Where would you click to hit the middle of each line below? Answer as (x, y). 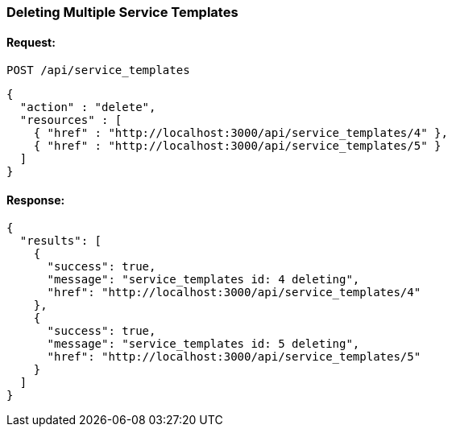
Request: (31, 42)
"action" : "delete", (88, 107)
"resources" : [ (71, 120)
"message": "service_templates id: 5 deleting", (203, 344)
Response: (36, 200)
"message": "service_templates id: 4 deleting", (203, 280)
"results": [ (61, 241)
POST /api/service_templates (98, 70)
